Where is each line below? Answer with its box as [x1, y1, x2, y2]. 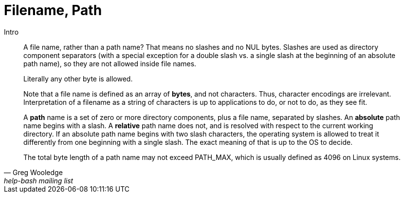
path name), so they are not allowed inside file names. [23, 59, 197, 68]
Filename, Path [4, 2, 102, 19]
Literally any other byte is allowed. [23, 74, 133, 83]
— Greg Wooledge [4, 168, 63, 177]
